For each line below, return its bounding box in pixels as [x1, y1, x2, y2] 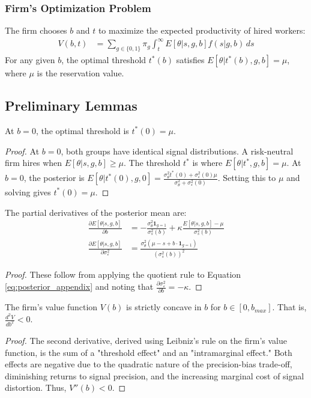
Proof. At [5, 144, 40, 157]
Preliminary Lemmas [5, 96, 137, 115]
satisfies [176, 54, 205, 66]
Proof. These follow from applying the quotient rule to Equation [5, 268, 241, 281]
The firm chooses [5, 24, 67, 37]
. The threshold [124, 156, 181, 169]
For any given [5, 54, 55, 66]
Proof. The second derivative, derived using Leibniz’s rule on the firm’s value [5, 334, 287, 346]
